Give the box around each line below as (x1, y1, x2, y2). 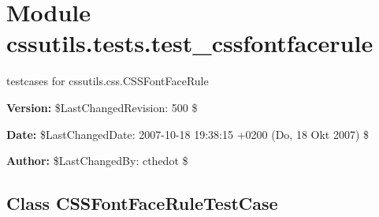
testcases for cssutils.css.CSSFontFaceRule (6, 73, 209, 89)
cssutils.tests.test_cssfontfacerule (6, 27, 373, 59)
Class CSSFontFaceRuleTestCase (6, 191, 278, 215)
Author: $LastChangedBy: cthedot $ (6, 152, 188, 169)
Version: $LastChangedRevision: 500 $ (6, 99, 198, 115)
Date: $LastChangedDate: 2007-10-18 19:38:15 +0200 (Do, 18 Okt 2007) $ (6, 125, 370, 142)
